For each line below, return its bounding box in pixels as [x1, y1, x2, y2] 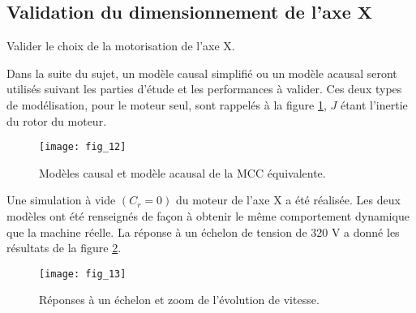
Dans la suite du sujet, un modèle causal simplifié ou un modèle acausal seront [6, 64, 397, 81]
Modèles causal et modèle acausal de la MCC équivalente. [39, 164, 326, 181]
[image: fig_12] [39, 141, 127, 153]
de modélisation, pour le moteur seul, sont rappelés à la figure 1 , [6, 96, 327, 113]
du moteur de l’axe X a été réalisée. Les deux [175, 191, 401, 208]
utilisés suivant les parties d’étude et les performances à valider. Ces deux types [6, 80, 402, 97]
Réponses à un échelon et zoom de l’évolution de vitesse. [39, 291, 320, 308]
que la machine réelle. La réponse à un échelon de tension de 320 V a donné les [6, 223, 400, 240]
